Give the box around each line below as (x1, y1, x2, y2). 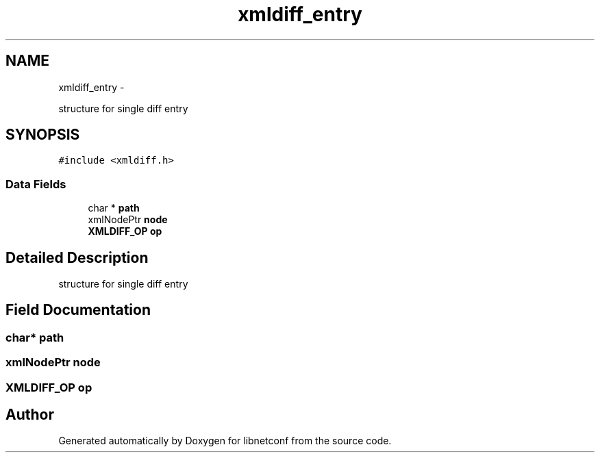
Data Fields (5, 177, 66, 191)
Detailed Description (5, 249, 149, 266)
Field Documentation (5, 301, 151, 319)
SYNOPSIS (5, 126, 80, 144)
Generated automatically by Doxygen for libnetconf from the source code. (58, 435, 392, 447)
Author (5, 406, 54, 424)
